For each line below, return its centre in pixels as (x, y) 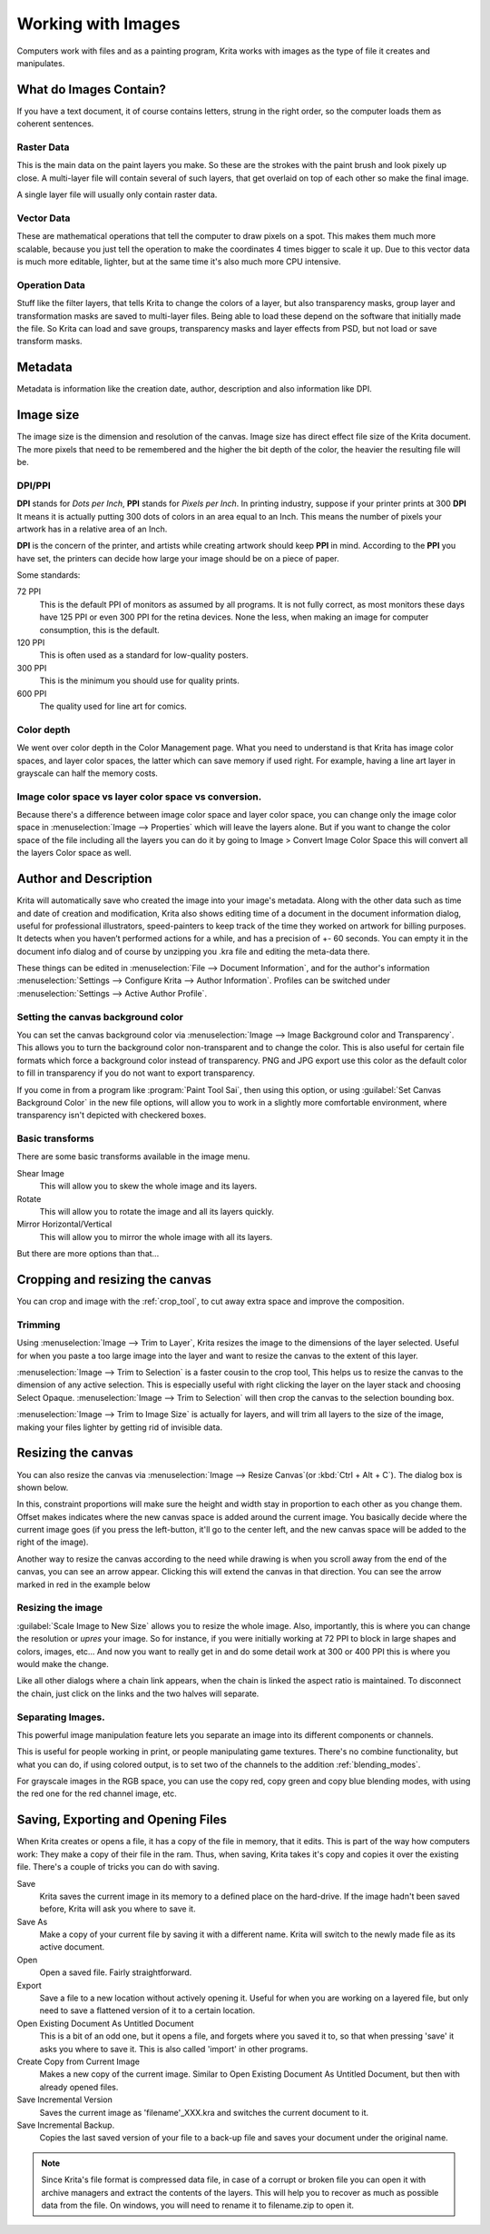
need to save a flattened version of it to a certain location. (147, 2011)
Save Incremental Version (64, 2100)
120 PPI (31, 643)
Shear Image (41, 1173)
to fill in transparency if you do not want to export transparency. (136, 1073)
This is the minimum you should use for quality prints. (140, 680)
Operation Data (51, 284)
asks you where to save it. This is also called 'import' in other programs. (174, 2049)
